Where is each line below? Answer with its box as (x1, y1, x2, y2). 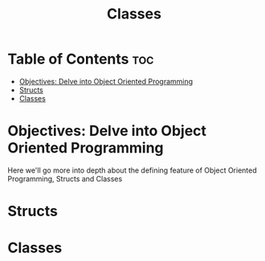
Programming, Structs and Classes (7, 173, 123, 183)
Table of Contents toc (7, 50, 154, 68)
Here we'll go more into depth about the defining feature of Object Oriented (7, 165, 258, 175)
